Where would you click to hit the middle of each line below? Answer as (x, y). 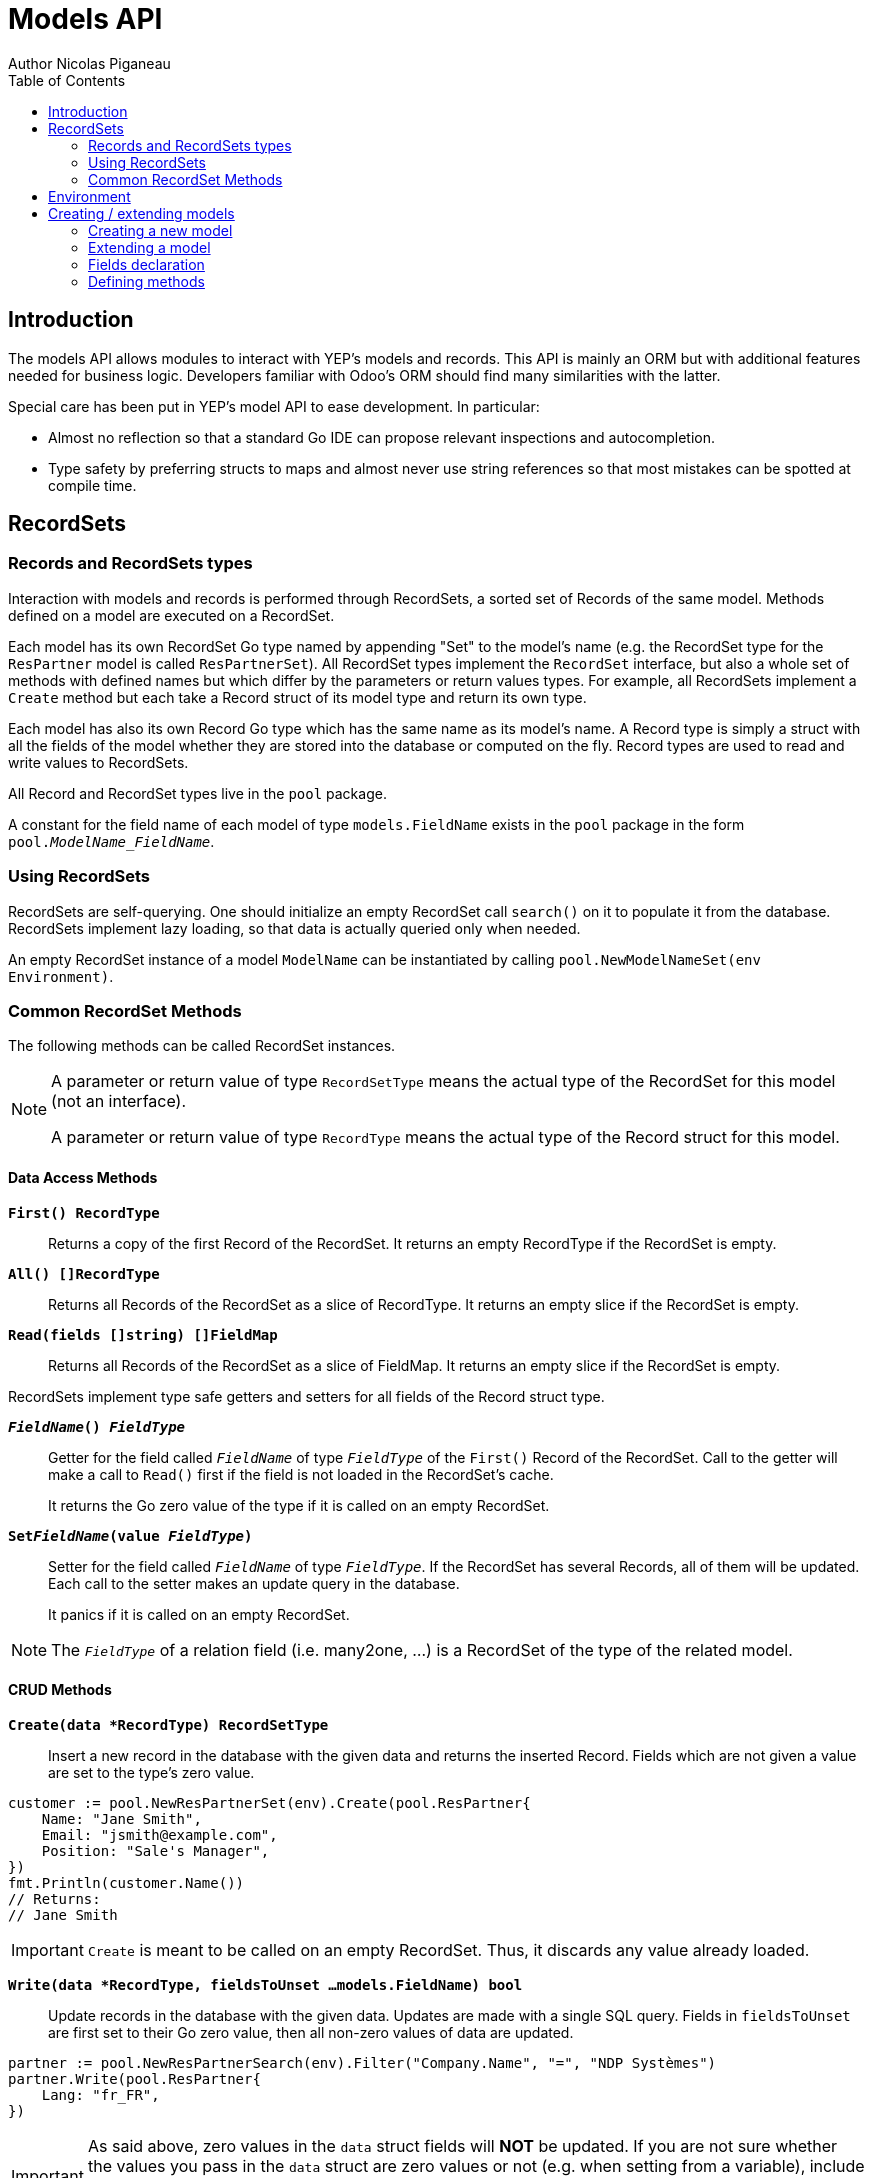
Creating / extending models (141, 213)
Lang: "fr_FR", (100, 2094)
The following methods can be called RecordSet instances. (202, 1046)
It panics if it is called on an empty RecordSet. (199, 1614)
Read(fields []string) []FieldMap (143, 1334)
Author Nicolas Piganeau (89, 63)
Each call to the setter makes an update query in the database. (254, 1583)
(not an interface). (119, 1101)
